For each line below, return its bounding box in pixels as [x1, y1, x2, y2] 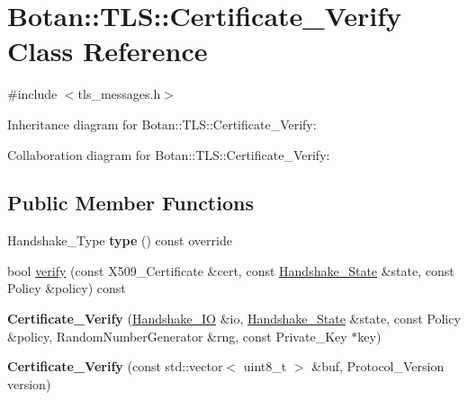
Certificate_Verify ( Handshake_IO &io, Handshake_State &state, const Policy [7, 309, 461, 328]
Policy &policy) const [7, 279, 126, 298]
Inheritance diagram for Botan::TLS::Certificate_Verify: [7, 114, 317, 133]
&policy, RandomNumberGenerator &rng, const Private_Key [7, 326, 347, 345]
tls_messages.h [77, 84, 161, 103]
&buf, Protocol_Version [311, 357, 445, 376]
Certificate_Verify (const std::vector [7, 357, 223, 376]
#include [7, 84, 58, 103]
